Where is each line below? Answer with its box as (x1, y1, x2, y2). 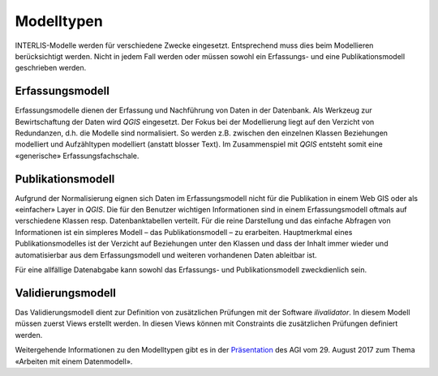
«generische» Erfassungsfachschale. (15, 151, 140, 160)
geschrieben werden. (15, 63, 87, 73)
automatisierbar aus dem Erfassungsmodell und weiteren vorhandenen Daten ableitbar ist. (15, 250, 317, 259)
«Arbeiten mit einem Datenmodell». (15, 357, 133, 366)
